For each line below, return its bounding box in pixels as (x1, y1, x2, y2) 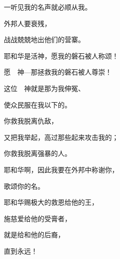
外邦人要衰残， (4, 18, 51, 28)
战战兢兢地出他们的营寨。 (4, 34, 85, 45)
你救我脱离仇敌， (4, 116, 58, 126)
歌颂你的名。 (4, 181, 44, 191)
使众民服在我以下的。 (4, 99, 71, 109)
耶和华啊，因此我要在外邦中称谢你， (4, 164, 119, 174)
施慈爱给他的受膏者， (4, 213, 71, 223)
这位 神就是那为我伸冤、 (4, 83, 85, 93)
